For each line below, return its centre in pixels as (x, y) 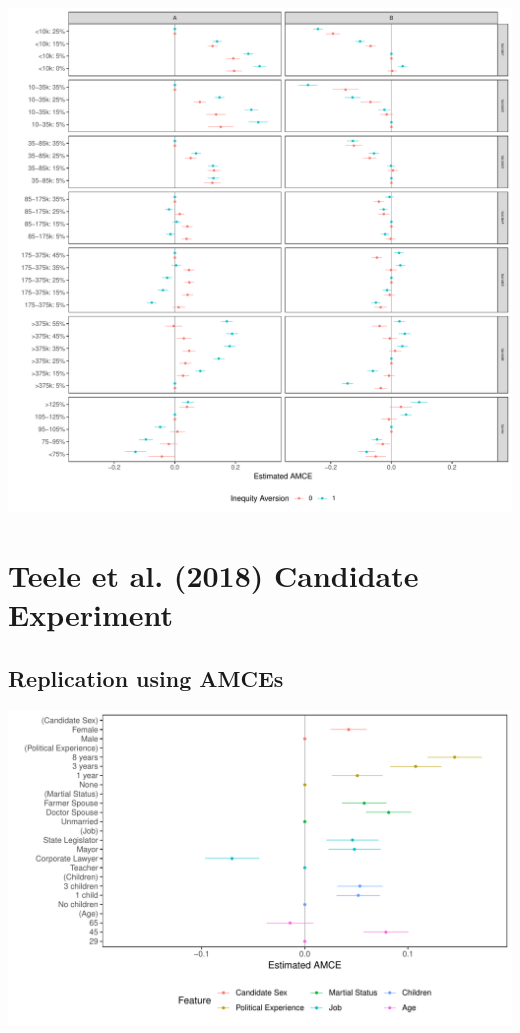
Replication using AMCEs (146, 677)
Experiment (91, 613)
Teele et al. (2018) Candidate (213, 574)
